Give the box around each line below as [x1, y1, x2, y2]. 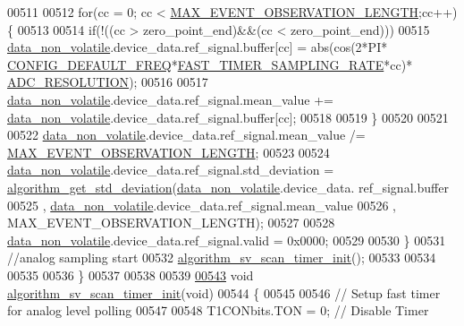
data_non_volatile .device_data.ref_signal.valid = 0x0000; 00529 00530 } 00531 [7, 230, 446, 249]
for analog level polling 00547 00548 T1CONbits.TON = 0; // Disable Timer [7, 301, 429, 320]
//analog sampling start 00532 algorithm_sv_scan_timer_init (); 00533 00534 [7, 248, 436, 267]
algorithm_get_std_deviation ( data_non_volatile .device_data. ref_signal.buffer [7, 177, 449, 196]
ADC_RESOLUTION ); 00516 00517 [7, 73, 208, 91]
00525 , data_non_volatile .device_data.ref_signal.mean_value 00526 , [7, 195, 396, 214]
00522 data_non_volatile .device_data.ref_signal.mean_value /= [7, 125, 366, 144]
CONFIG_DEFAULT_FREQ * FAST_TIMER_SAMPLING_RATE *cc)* [7, 55, 413, 73]
